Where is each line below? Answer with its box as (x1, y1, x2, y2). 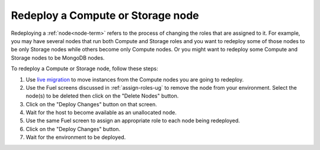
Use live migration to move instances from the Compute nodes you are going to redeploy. (25, 76, 244, 83)
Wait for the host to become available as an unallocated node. (25, 109, 177, 116)
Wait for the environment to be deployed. (25, 133, 126, 141)
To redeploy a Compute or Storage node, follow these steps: (11, 65, 158, 72)
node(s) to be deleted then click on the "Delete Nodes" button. (25, 92, 179, 100)
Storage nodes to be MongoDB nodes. (11, 54, 105, 61)
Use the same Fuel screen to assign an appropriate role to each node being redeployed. (25, 117, 240, 124)
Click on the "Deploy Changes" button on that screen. (25, 100, 157, 107)
